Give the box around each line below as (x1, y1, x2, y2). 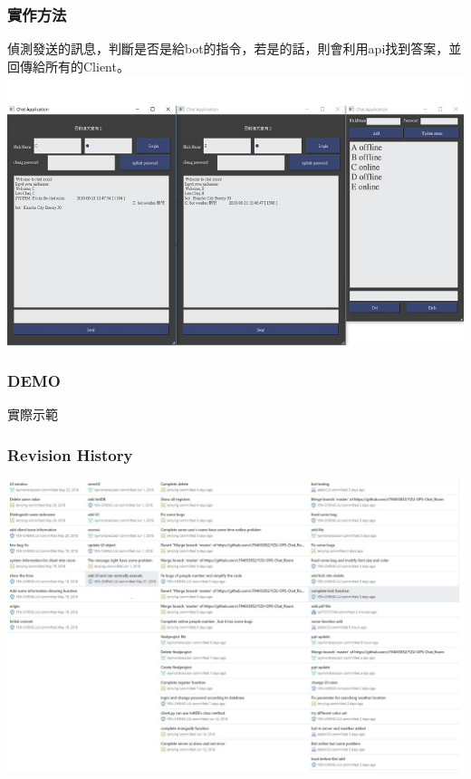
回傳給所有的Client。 (7, 56, 130, 75)
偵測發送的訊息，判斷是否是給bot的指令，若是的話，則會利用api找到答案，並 (7, 39, 462, 58)
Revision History (7, 443, 133, 466)
